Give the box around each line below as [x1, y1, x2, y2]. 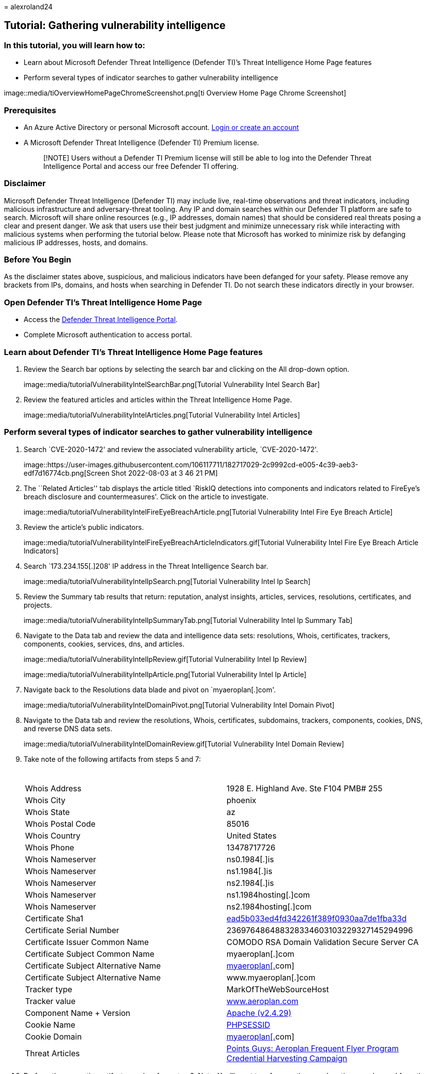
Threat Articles [25, 1048, 80, 1058]
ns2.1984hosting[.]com [227, 901, 312, 911]
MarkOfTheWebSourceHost [227, 984, 329, 994]
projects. [24, 600, 52, 609]
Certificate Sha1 [25, 913, 83, 923]
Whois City [25, 795, 66, 805]
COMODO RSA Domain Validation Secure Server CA [227, 937, 419, 947]
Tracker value [25, 996, 76, 1006]
